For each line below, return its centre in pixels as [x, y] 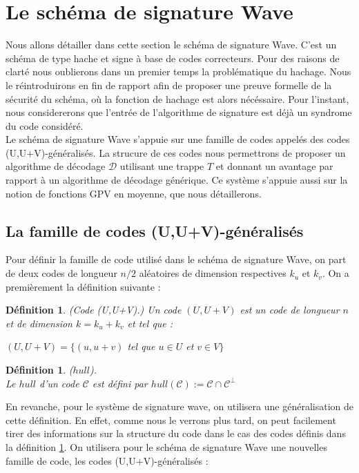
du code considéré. [45, 125]
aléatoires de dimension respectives [213, 273]
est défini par [120, 383]
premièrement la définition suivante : [83, 286]
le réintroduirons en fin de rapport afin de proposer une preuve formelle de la [169, 85]
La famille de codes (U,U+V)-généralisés [155, 230]
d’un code [59, 383]
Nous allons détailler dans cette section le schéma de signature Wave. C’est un [171, 45]
